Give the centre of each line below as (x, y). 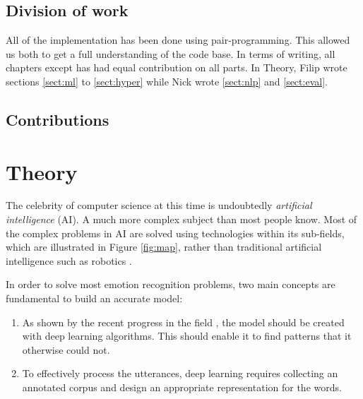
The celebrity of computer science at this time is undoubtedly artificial (159, 205)
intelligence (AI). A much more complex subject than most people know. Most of (181, 219)
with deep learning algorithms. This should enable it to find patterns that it (187, 336)
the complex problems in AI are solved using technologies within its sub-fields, (175, 233)
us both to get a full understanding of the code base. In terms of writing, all (171, 53)
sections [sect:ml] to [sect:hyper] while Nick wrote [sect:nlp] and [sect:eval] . (167, 81)
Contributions (58, 119)
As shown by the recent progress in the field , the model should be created (183, 322)
